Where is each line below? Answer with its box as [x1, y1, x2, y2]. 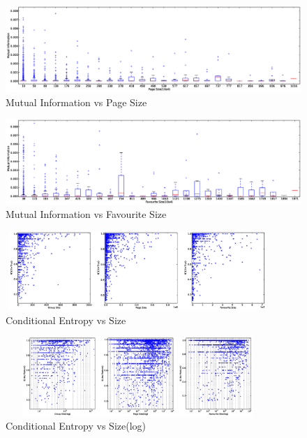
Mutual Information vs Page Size [6, 94, 147, 109]
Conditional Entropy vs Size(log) [6, 418, 147, 433]
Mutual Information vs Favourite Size [6, 207, 167, 221]
